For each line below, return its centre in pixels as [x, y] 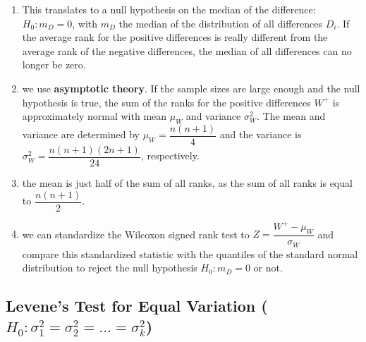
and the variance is [261, 134]
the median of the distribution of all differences [220, 23]
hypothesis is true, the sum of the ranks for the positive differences [166, 102]
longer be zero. [54, 65]
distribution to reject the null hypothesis [110, 268]
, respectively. [170, 155]
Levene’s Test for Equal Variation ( [137, 306]
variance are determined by [81, 134]
